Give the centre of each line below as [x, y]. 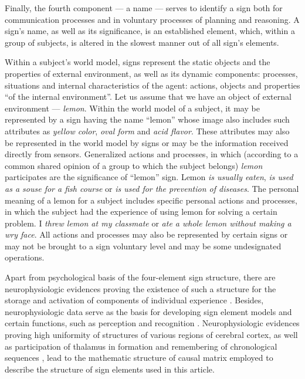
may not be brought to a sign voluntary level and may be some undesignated [143, 246]
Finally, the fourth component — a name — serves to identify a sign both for [144, 8]
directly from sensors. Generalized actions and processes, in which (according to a [152, 154]
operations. [25, 257]
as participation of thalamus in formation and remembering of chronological [141, 346]
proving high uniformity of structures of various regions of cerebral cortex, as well [151, 335]
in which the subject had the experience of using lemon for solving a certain [141, 212]
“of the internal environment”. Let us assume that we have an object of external [148, 97]
